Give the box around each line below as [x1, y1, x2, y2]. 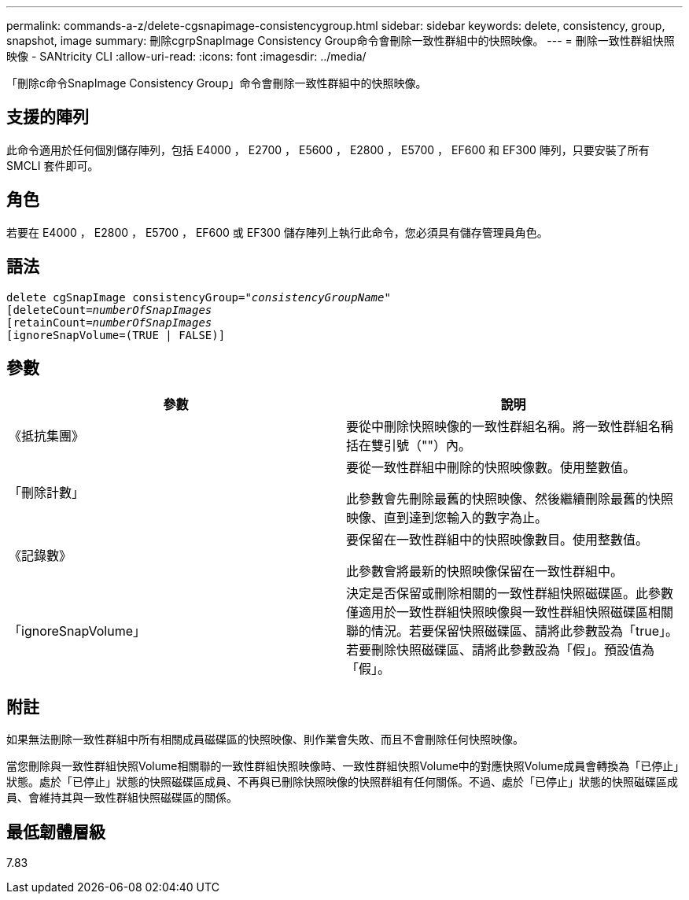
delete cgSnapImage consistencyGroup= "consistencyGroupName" [6, 290, 391, 304]
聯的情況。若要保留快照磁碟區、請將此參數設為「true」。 [346, 623, 679, 640]
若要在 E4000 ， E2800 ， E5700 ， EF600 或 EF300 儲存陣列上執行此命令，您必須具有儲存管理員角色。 [6, 225, 548, 239]
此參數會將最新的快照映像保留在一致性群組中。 [346, 563, 624, 580]
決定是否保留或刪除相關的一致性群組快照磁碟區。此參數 [346, 585, 674, 602]
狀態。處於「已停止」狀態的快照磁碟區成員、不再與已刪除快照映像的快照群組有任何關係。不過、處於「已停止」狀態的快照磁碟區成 [6, 775, 678, 789]
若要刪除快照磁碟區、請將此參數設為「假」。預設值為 [346, 642, 655, 658]
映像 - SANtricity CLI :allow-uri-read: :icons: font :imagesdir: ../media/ [6, 50, 367, 63]
